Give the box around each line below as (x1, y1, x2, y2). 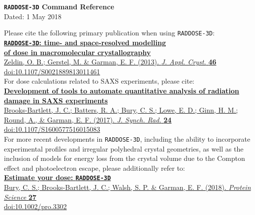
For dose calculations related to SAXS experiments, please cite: (4, 76, 194, 86)
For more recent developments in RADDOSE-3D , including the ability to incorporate (4, 133, 251, 144)
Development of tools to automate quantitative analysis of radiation (4, 85, 239, 95)
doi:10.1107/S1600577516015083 (4, 124, 100, 134)
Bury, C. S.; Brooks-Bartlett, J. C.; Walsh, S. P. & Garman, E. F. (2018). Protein (4, 182, 251, 192)
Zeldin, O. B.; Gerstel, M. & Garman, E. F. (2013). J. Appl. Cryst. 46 (4, 57, 217, 67)
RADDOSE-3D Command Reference (4, 1, 114, 11)
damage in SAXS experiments (4, 95, 108, 105)
